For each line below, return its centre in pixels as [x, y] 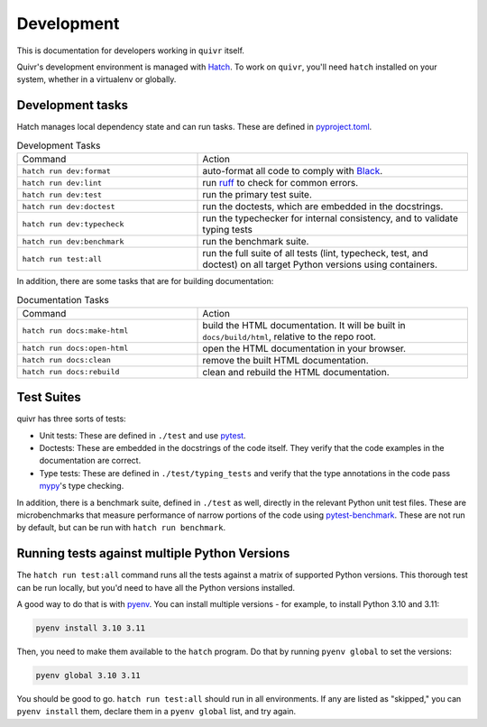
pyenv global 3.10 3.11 [88, 676]
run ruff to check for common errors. [280, 183]
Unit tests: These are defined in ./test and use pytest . [143, 435]
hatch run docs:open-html [75, 349]
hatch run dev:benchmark [73, 241]
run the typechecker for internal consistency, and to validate [331, 218]
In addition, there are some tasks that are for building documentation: [145, 281]
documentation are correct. [90, 461]
